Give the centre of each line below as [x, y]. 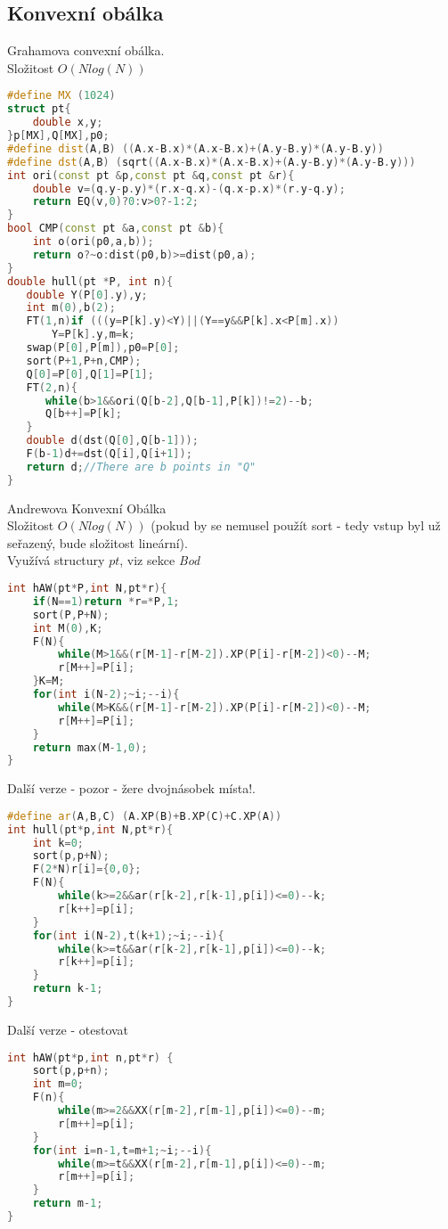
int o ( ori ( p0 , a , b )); [93, 242]
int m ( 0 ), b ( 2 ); [71, 308]
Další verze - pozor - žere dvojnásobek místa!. [131, 788]
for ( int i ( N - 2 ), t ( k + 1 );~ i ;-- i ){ [128, 935]
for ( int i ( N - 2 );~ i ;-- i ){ [106, 695]
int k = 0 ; [58, 843]
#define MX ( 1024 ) [61, 96]
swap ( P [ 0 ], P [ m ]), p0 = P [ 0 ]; [103, 348]
